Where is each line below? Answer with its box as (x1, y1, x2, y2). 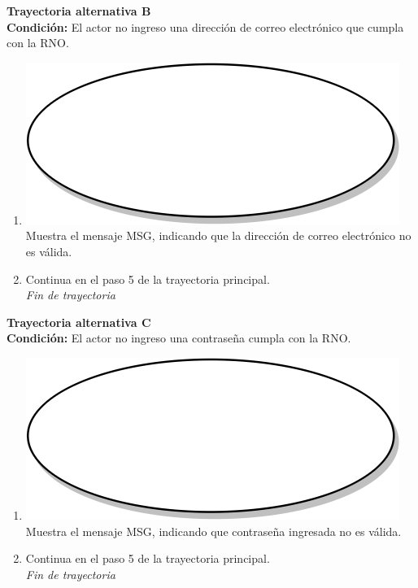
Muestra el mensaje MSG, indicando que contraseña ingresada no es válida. (25, 522, 402, 539)
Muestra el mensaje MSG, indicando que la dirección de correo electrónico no (25, 227, 411, 244)
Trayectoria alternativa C (7, 313, 151, 330)
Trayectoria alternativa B (7, 2, 151, 19)
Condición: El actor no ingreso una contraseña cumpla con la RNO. (7, 329, 351, 346)
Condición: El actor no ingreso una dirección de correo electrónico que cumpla (7, 18, 404, 35)
